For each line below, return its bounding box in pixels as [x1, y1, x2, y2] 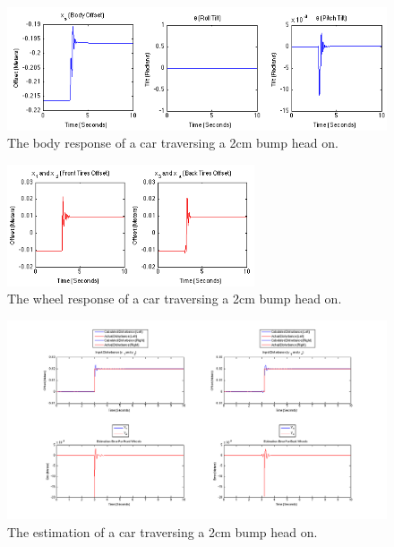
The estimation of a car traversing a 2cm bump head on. [7, 522, 318, 541]
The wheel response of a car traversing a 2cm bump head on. [7, 289, 342, 308]
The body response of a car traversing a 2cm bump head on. [7, 133, 338, 152]
